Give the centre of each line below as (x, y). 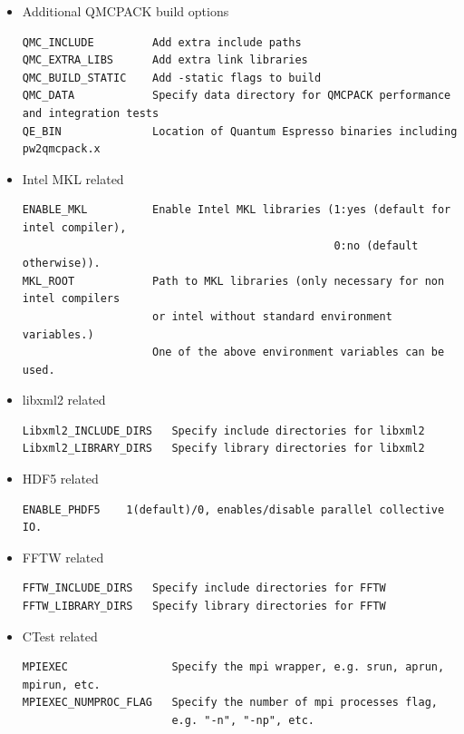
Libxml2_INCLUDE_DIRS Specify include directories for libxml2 (223, 431)
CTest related (60, 636)
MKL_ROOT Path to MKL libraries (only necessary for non (233, 281)
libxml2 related (64, 400)
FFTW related (63, 557)
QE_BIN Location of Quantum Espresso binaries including (240, 131)
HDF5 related (60, 479)
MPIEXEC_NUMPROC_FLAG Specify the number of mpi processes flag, (230, 703)
